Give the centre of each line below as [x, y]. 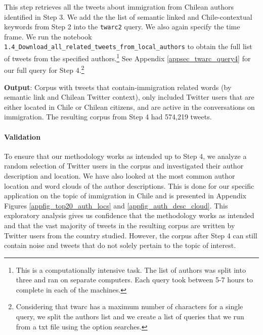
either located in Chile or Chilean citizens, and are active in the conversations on [129, 107]
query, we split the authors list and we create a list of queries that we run [130, 317]
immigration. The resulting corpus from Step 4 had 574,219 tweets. [108, 117]
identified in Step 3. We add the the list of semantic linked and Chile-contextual [128, 16]
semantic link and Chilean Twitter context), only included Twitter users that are [129, 97]
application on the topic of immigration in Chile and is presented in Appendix [125, 196]
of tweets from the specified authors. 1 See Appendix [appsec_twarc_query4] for [127, 57]
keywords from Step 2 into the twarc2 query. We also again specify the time [122, 27]
